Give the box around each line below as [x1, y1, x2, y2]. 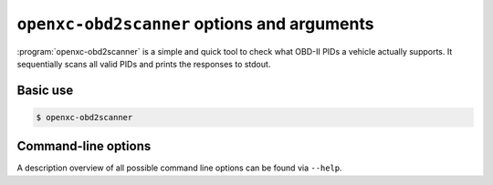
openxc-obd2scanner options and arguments [16, 14, 374, 34]
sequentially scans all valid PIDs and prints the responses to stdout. [16, 58, 271, 69]
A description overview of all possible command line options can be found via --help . [16, 162, 342, 173]
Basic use [16, 82, 74, 98]
